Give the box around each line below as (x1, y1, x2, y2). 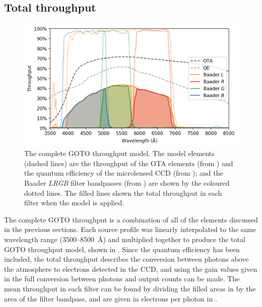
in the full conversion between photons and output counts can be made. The (4, 273, 240, 284)
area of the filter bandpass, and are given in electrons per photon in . (4, 293, 217, 303)
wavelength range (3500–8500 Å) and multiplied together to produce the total (4, 234, 245, 245)
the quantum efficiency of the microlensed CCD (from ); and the (24, 168, 223, 178)
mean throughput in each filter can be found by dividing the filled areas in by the (4, 283, 256, 293)
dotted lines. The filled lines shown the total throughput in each (24, 187, 222, 198)
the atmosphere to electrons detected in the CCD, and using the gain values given (4, 263, 257, 274)
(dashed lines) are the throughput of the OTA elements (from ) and (24, 158, 233, 168)
